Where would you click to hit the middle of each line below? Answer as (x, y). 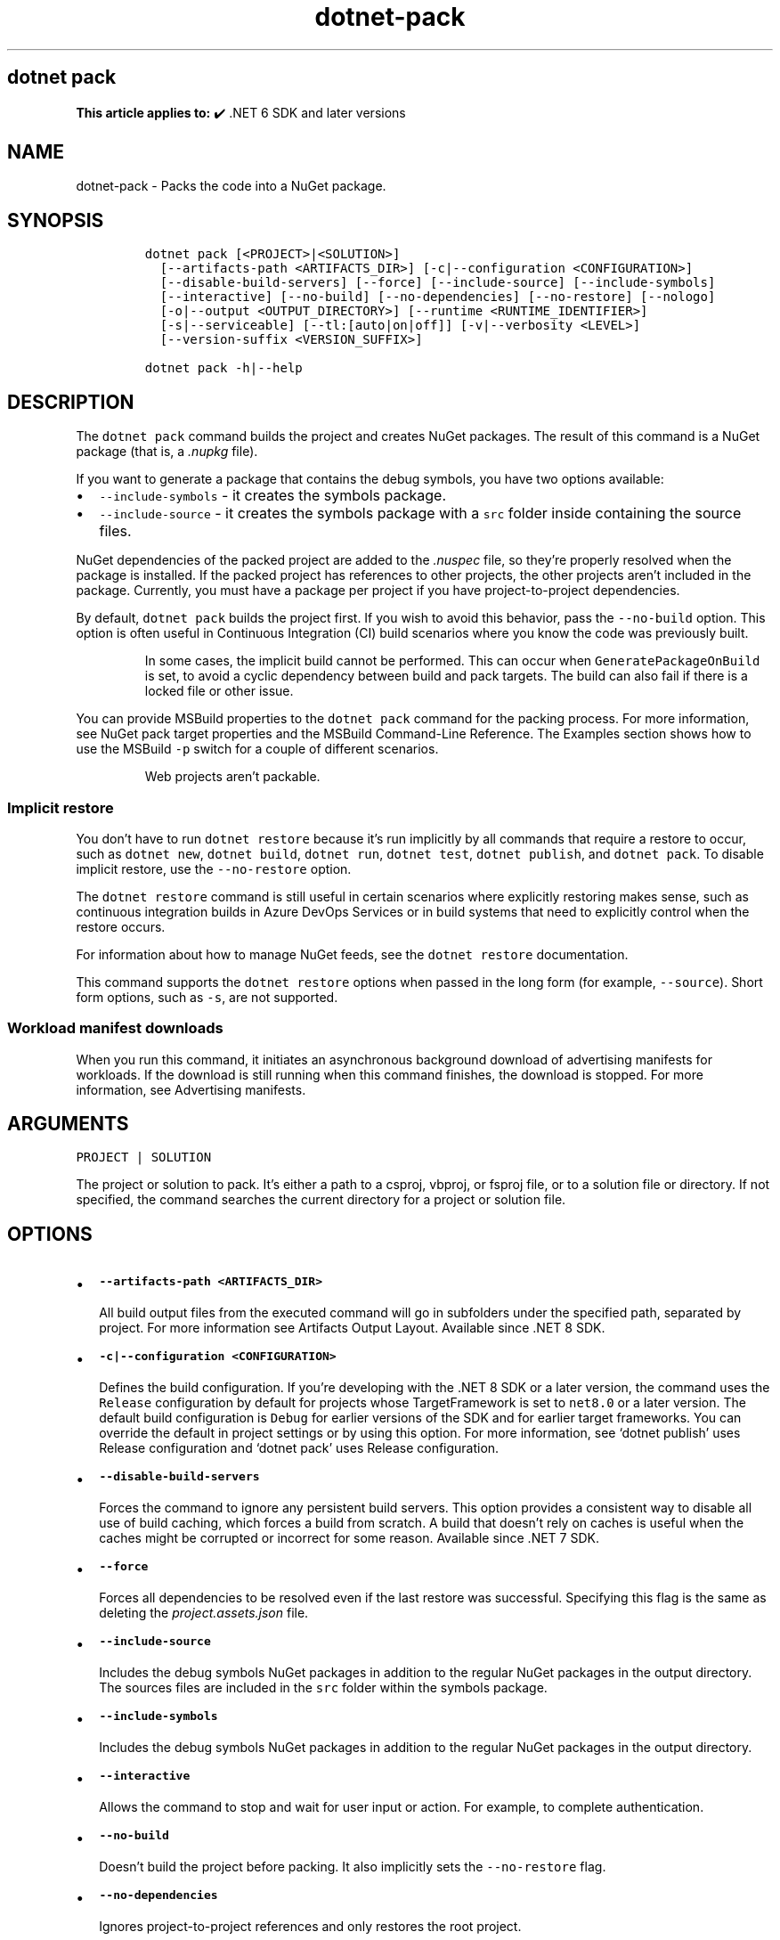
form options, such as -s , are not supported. (207, 997)
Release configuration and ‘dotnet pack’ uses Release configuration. (299, 1448)
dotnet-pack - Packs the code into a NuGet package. (231, 186)
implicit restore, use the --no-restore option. (214, 868)
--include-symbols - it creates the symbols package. (273, 496)
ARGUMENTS (68, 1124)
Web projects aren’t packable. (232, 777)
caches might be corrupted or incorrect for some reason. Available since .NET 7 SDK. (349, 1538)
